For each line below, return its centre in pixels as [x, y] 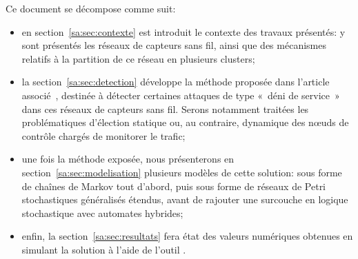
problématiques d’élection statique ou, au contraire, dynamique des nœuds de [185, 122]
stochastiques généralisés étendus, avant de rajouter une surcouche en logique [185, 199]
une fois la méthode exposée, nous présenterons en [128, 159]
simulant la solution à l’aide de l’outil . [104, 249]
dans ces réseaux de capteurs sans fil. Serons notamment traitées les [165, 108]
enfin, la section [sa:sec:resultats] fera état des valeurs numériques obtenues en [187, 236]
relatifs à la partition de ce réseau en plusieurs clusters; [138, 58]
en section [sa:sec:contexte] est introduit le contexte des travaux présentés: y [183, 31]
